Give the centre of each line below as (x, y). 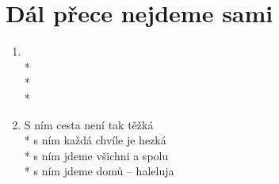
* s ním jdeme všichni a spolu (96, 155)
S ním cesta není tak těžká (89, 124)
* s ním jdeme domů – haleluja (99, 171)
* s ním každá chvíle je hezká (95, 140)
